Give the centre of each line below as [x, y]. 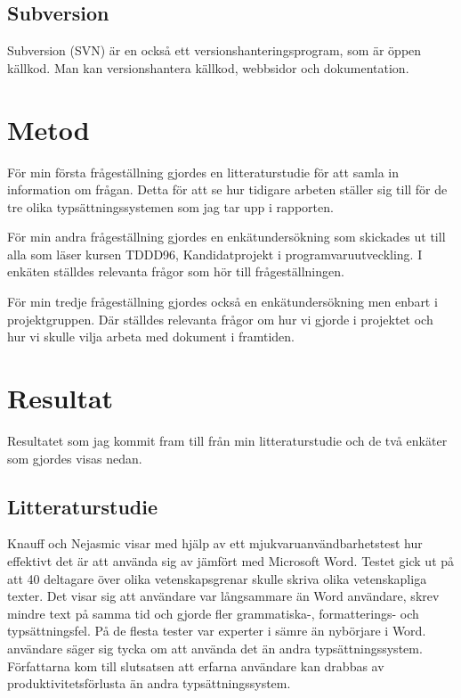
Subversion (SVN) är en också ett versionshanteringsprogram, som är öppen [214, 50]
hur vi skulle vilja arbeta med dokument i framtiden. [151, 337]
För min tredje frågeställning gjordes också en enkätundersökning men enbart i [222, 302]
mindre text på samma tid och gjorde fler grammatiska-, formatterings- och [213, 613]
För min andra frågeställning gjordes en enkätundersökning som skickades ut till [226, 237]
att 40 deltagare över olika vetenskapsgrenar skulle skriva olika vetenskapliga [217, 578]
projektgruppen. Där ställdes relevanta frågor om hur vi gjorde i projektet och [220, 319]
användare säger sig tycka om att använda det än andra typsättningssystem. [215, 648]
